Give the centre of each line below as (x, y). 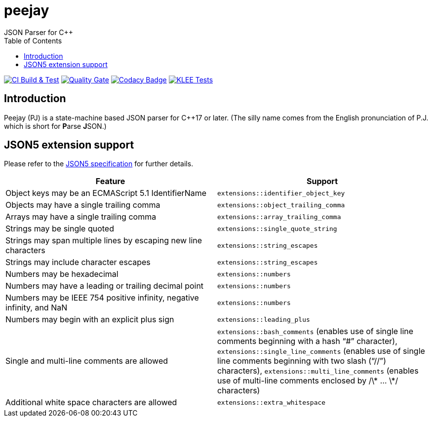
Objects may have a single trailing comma (83, 205)
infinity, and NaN (37, 308)
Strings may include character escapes (78, 262)
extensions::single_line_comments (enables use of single (321, 351)
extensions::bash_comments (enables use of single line (315, 331)
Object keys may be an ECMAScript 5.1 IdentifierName (106, 193)
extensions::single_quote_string (277, 229)
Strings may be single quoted (60, 229)
